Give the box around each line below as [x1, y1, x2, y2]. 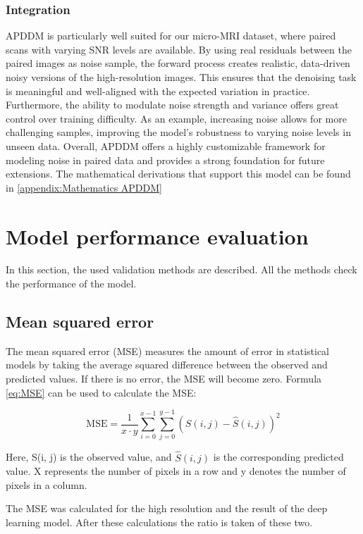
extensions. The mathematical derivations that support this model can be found [6, 166, 351, 181]
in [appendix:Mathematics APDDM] [6, 180, 162, 194]
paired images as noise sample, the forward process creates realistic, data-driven [6, 56, 350, 70]
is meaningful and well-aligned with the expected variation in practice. [6, 83, 310, 98]
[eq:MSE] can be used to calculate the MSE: [6, 385, 197, 399]
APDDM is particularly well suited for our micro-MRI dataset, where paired [6, 28, 336, 43]
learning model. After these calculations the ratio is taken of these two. [6, 514, 313, 529]
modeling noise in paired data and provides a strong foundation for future [6, 152, 325, 167]
